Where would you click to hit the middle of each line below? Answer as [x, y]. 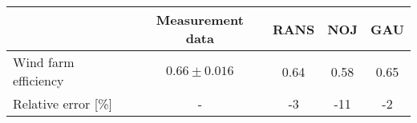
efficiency [38, 80]
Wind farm [44, 62]
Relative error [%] [63, 103]
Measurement [200, 20]
